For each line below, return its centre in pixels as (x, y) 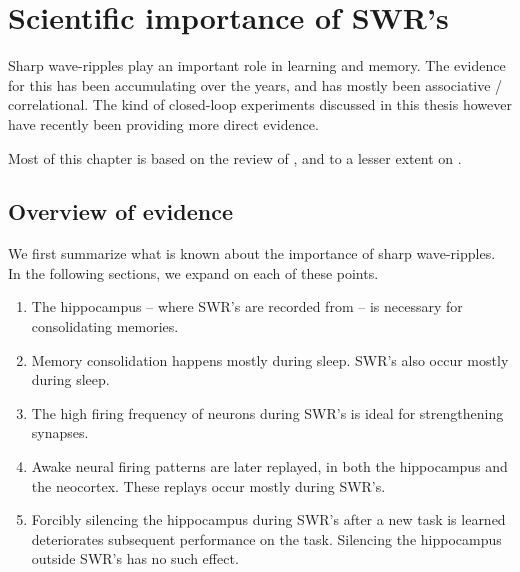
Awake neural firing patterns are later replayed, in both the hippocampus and (269, 466)
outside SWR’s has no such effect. (135, 558)
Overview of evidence (120, 211)
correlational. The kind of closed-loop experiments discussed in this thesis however (260, 104)
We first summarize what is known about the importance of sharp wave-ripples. (252, 253)
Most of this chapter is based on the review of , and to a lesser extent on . (235, 157)
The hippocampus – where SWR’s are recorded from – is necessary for (247, 306)
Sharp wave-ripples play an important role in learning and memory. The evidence (257, 65)
